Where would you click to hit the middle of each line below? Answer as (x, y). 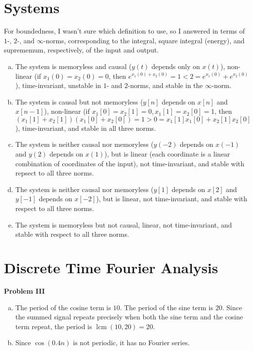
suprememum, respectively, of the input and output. (81, 50)
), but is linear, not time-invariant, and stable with (172, 199)
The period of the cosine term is (63, 307)
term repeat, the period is (54, 326)
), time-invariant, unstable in (58, 85)
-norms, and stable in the (165, 85)
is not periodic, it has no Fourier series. (131, 342)
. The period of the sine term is (167, 307)
